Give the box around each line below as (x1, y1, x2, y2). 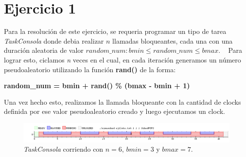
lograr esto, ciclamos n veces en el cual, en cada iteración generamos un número (4, 54, 241, 64)
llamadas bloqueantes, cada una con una (112, 35, 233, 46)
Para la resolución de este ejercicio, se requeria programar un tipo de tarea (4, 26, 227, 36)
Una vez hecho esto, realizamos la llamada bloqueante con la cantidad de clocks (4, 96, 241, 107)
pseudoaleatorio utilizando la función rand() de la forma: (4, 64, 176, 74)
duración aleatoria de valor (4, 45, 84, 55)
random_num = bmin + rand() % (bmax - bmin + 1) (4, 80, 190, 91)
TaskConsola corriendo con (23, 144, 104, 154)
